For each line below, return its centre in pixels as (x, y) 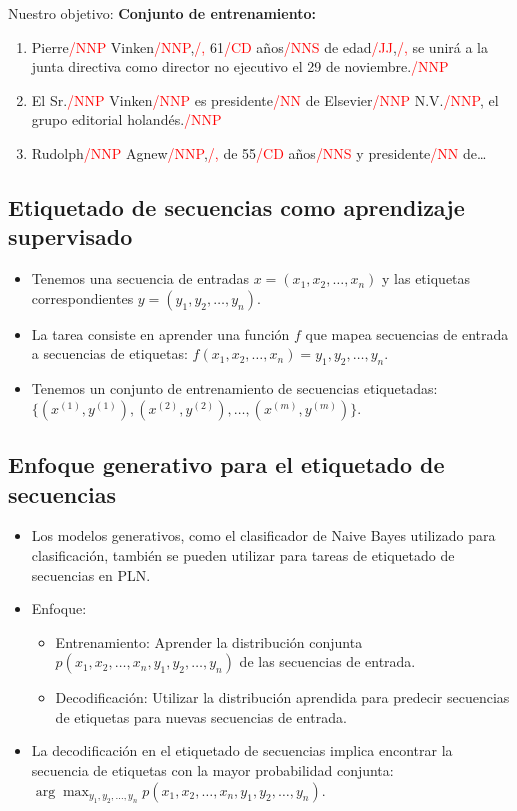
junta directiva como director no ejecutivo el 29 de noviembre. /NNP (240, 66)
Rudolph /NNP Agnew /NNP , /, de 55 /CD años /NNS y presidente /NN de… (259, 152)
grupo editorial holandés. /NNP (126, 119)
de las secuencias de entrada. (327, 661)
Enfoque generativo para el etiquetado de (226, 464)
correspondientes (82, 297)
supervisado (70, 236)
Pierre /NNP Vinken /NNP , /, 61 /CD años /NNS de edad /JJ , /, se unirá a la (260, 46)
